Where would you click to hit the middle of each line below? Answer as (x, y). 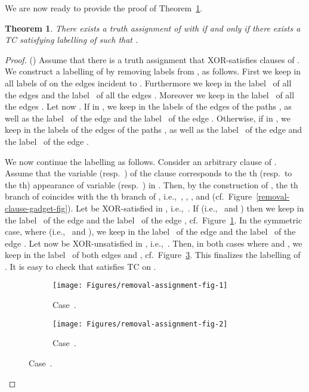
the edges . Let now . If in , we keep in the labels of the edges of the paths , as (148, 106)
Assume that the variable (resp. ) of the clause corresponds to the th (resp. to (149, 173)
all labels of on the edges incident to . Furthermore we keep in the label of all (148, 83)
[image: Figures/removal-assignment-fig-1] (140, 286)
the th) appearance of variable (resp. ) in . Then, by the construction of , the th (152, 184)
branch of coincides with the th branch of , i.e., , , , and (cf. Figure (129, 196)
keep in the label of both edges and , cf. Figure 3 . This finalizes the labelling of (153, 255)
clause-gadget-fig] (36, 208)
